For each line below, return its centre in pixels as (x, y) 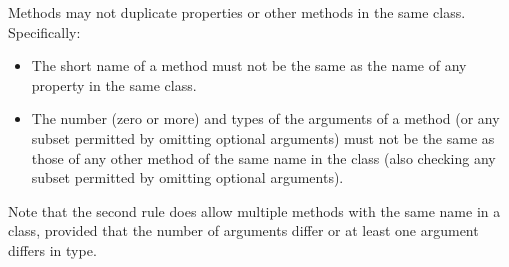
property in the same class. (114, 84)
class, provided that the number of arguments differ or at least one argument (243, 230)
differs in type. (52, 249)
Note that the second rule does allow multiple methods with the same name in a (254, 210)
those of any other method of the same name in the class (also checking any (263, 157)
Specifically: (44, 31)
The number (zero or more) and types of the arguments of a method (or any (265, 118)
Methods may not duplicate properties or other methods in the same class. (237, 12)
